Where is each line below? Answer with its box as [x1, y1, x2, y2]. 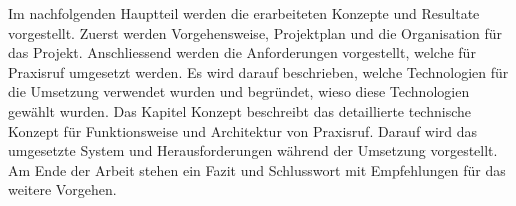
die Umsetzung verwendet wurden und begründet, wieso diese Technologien [8, 81, 470, 102]
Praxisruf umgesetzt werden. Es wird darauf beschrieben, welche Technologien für [8, 61, 509, 82]
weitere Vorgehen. [8, 179, 117, 200]
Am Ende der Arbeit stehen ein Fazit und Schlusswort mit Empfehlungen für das [8, 159, 506, 180]
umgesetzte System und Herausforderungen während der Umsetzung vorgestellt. [8, 140, 498, 161]
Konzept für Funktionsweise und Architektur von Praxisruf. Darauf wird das [8, 120, 478, 141]
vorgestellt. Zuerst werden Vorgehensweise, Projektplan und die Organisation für [8, 22, 503, 43]
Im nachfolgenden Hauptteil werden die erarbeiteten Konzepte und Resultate [8, 3, 480, 23]
